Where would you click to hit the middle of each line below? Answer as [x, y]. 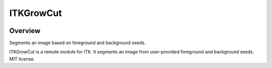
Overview [25, 31]
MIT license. [22, 59]
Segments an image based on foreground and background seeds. [78, 43]
